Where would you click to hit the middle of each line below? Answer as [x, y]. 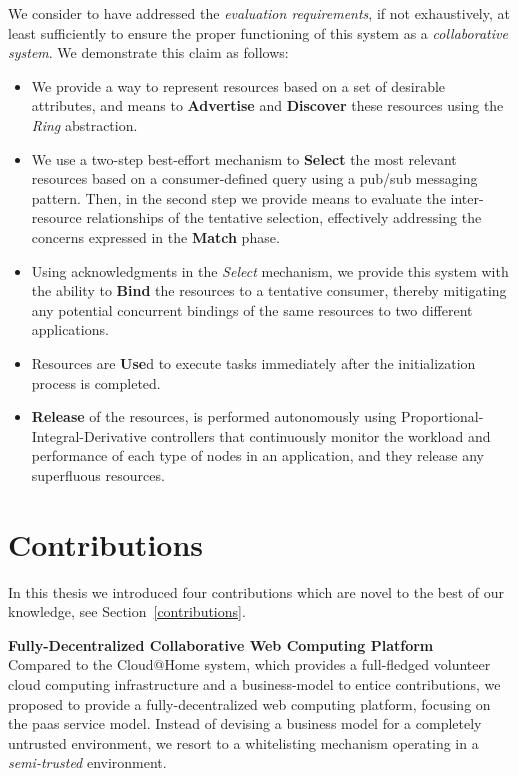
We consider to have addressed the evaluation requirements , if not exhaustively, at [259, 13]
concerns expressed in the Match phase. [155, 236]
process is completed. [96, 382]
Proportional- [442, 416]
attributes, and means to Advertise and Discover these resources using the [267, 105]
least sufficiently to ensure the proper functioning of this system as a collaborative [258, 32]
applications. [70, 329]
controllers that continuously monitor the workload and [321, 435]
